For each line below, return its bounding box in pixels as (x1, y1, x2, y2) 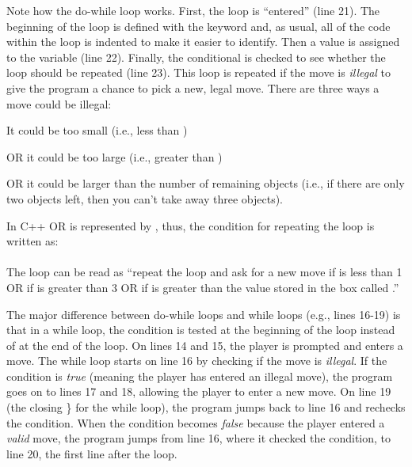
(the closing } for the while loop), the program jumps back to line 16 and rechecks (6, 399, 406, 416)
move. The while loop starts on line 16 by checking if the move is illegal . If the (6, 352, 387, 369)
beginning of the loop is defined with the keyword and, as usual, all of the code (6, 17, 391, 34)
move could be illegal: (6, 95, 112, 112)
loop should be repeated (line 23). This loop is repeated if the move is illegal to (6, 64, 391, 81)
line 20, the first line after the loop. (6, 445, 177, 461)
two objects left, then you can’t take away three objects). (6, 190, 283, 207)
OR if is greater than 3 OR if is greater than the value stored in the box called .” (6, 279, 399, 295)
